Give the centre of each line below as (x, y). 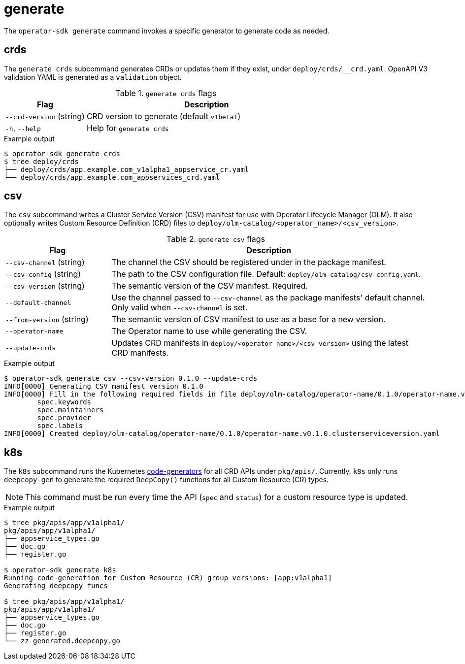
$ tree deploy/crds (41, 161)
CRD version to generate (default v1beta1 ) (164, 116)
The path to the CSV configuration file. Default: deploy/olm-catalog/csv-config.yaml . (266, 274)
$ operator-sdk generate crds (62, 153)
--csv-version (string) (45, 286)
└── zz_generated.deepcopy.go (62, 641)
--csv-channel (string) (45, 262)
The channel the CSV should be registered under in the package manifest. (249, 262)
